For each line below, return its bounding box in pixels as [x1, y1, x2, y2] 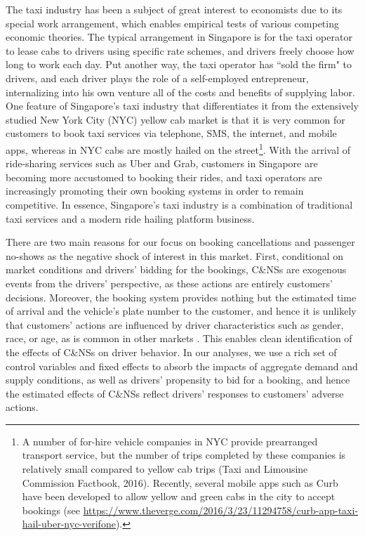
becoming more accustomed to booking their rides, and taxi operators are [6, 169, 322, 184]
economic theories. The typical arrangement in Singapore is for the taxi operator [6, 30, 352, 44]
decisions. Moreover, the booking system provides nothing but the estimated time [6, 289, 357, 304]
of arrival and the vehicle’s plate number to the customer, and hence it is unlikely [6, 303, 357, 318]
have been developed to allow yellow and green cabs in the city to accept [22, 489, 336, 504]
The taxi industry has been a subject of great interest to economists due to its [6, 2, 343, 16]
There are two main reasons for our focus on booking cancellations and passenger [6, 235, 355, 249]
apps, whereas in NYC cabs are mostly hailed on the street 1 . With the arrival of [6, 140, 350, 157]
